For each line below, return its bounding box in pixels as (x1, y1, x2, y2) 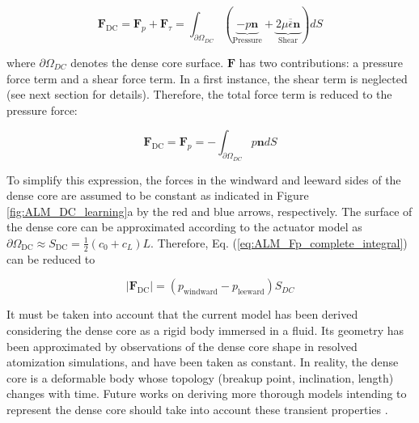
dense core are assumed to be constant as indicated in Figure (6, 187, 309, 204)
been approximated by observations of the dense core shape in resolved (6, 337, 358, 354)
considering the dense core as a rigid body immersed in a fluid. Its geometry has (6, 321, 404, 338)
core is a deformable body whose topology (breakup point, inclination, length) (6, 369, 394, 386)
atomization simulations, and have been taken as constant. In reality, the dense (6, 353, 399, 370)
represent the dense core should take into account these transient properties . (6, 400, 388, 417)
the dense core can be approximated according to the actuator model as (6, 218, 362, 235)
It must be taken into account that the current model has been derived (6, 306, 358, 323)
